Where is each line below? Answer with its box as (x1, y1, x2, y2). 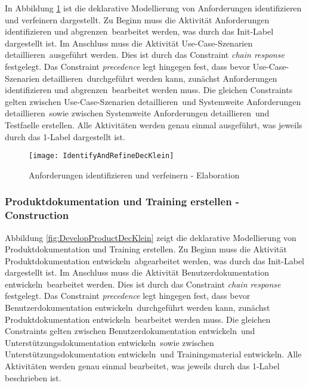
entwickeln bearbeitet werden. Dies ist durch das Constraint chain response (5, 277, 281, 290)
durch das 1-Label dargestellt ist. (5, 130, 125, 143)
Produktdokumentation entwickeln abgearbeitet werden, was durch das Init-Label (5, 254, 305, 267)
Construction (5, 208, 69, 223)
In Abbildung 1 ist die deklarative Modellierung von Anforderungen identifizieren (5, 2, 302, 14)
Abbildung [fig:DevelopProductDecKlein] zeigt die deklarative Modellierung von (5, 231, 296, 243)
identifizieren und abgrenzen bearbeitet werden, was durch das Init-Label (5, 25, 274, 38)
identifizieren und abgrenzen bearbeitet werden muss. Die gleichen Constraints (5, 84, 293, 96)
